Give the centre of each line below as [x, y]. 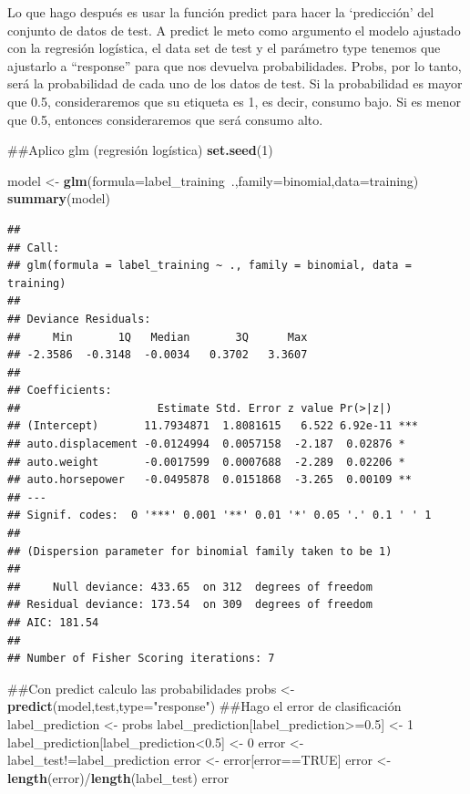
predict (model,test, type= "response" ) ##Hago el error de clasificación [204, 706]
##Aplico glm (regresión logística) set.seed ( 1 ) [140, 150]
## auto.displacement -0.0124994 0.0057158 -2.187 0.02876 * [206, 444]
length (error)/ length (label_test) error [118, 777]
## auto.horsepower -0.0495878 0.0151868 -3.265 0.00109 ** [209, 480]
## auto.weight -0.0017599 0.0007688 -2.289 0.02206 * [206, 462]
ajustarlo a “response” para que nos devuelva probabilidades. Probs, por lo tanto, [235, 65]
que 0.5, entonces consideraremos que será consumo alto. [165, 119]
